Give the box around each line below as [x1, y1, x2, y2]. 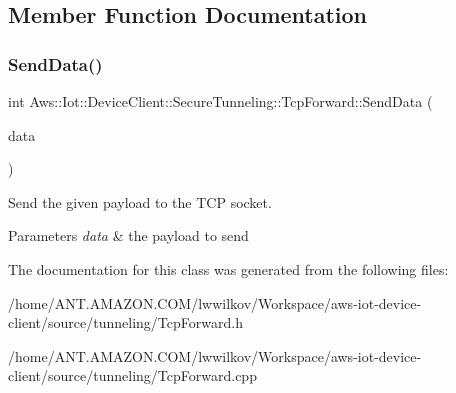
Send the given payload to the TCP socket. [8, 191, 272, 212]
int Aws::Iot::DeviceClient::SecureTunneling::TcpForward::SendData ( [8, 91, 433, 111]
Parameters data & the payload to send [8, 225, 249, 246]
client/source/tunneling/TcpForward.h [8, 312, 243, 333]
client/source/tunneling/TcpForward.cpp [8, 365, 257, 386]
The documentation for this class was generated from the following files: [8, 258, 449, 279]
